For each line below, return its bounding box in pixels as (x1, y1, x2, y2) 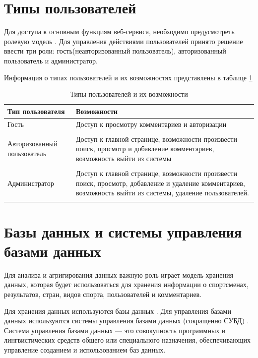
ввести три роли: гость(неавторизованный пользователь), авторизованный (4, 46, 226, 56)
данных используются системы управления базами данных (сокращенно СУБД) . (4, 315, 249, 326)
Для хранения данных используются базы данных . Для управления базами (4, 305, 231, 316)
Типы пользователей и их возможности (70, 89, 188, 99)
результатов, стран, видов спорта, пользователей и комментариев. (4, 289, 202, 299)
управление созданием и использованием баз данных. (4, 344, 166, 355)
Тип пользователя (7, 106, 65, 116)
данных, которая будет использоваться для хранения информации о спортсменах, (4, 279, 249, 290)
